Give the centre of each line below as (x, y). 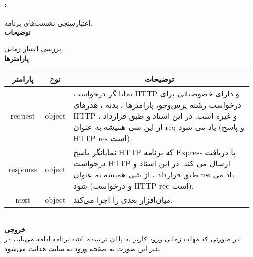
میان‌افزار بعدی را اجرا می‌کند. (123, 200)
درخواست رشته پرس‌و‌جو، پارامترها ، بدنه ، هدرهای (157, 105)
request (23, 116)
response (23, 169)
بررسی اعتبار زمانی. (34, 48)
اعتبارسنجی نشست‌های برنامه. (49, 23)
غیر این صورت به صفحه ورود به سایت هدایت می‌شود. (83, 248)
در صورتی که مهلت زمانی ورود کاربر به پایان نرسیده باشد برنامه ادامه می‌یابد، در (122, 239)
